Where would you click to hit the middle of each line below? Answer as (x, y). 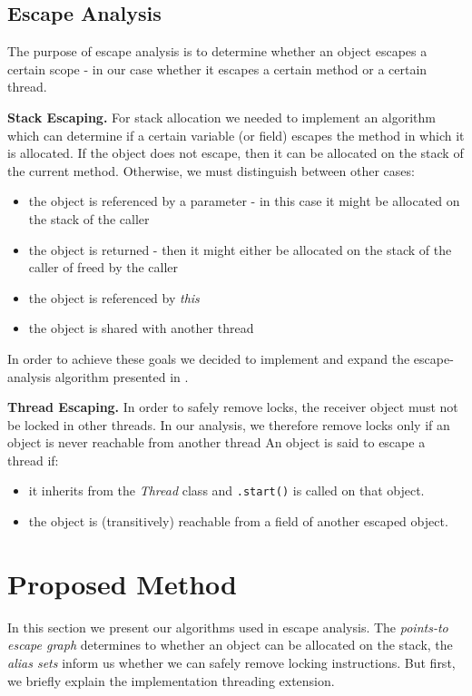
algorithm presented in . (122, 376)
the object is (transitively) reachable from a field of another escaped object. (238, 521)
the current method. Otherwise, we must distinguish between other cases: (211, 170)
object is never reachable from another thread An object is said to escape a (216, 442)
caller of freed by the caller (103, 267)
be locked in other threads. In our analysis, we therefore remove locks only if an (229, 424)
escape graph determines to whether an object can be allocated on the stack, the (230, 645)
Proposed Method (122, 583)
